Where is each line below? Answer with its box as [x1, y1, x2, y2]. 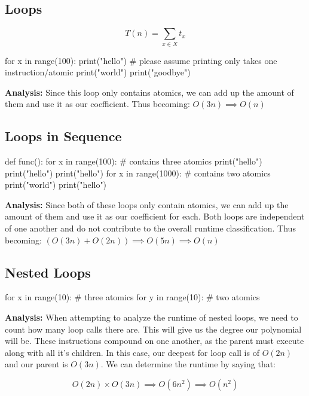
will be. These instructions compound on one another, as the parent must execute [5, 334, 304, 347]
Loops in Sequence [5, 127, 122, 145]
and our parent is [5, 358, 68, 370]
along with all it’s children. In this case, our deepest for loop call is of [5, 346, 259, 358]
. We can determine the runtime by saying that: [100, 358, 276, 370]
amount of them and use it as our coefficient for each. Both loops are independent [5, 210, 305, 223]
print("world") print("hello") [5, 178, 107, 191]
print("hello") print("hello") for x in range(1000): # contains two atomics [5, 166, 271, 179]
